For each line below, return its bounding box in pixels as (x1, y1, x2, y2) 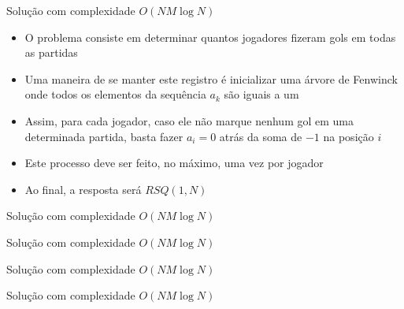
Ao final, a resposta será (24, 181, 142, 197)
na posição (323, 128, 374, 144)
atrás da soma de (219, 128, 302, 144)
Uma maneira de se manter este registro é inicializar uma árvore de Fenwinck (24, 70, 398, 87)
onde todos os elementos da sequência (24, 86, 206, 102)
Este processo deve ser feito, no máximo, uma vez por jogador (24, 154, 324, 171)
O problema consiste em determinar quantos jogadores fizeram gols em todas (24, 28, 396, 45)
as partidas (24, 44, 78, 61)
